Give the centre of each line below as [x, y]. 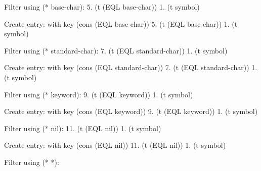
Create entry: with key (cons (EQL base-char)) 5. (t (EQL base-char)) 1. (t [121, 23]
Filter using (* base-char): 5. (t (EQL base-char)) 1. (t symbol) [102, 7]
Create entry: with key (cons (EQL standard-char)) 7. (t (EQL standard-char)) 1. [131, 67]
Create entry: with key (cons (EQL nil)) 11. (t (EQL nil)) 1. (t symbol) [115, 145]
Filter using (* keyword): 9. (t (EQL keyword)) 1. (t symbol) [99, 94]
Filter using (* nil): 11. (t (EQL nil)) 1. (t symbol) [83, 128]
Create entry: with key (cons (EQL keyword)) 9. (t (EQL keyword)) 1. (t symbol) [131, 111]
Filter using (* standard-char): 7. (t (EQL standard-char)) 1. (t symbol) [116, 50]
